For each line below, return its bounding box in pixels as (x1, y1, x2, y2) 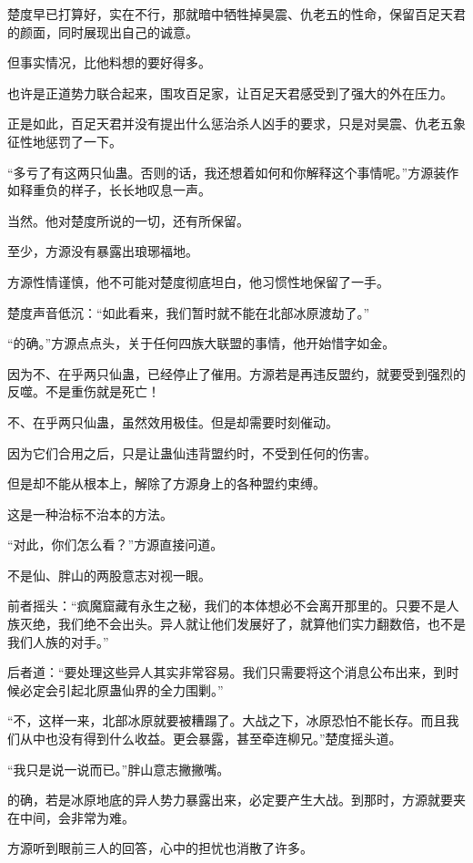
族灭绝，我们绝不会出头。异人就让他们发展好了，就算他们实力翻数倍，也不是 (7, 614, 466, 633)
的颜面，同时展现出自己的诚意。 (7, 22, 198, 41)
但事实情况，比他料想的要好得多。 (7, 53, 211, 72)
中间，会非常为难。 (19, 807, 135, 827)
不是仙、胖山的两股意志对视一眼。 (7, 565, 211, 584)
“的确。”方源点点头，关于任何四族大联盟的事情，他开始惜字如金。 (7, 334, 396, 353)
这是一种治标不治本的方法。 (7, 504, 173, 523)
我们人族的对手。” (7, 632, 109, 651)
